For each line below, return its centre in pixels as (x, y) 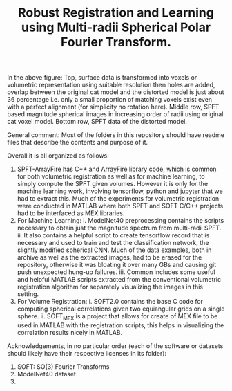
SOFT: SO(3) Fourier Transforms (63, 366)
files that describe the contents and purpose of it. (78, 143)
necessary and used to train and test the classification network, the (113, 243)
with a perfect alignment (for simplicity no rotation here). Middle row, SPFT (113, 107)
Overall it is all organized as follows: (58, 156)
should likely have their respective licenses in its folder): (87, 353)
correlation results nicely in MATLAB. (70, 332)
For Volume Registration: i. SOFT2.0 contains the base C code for (110, 302)
